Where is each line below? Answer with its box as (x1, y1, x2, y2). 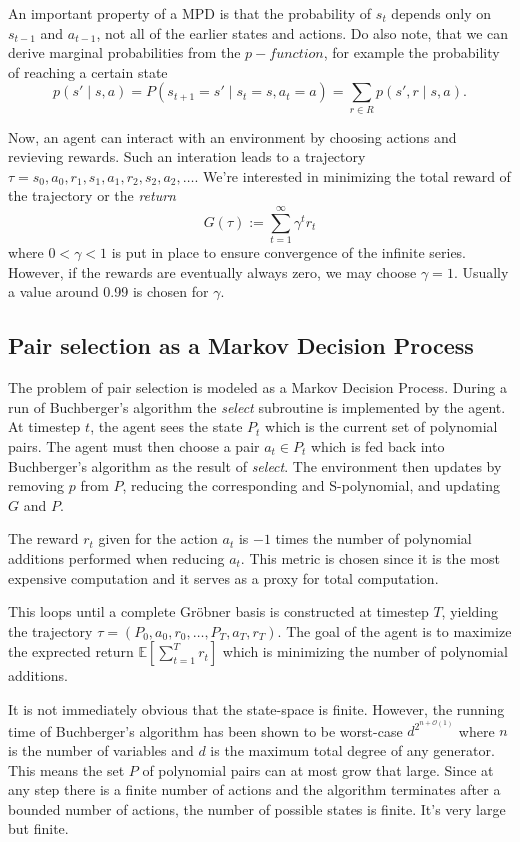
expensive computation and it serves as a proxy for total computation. (8, 567, 439, 588)
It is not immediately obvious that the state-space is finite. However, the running (8, 698, 505, 719)
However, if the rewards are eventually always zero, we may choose (8, 261, 417, 282)
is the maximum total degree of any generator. (210, 739, 495, 760)
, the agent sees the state (90, 416, 243, 437)
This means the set (8, 759, 125, 780)
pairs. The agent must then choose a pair (8, 435, 260, 456)
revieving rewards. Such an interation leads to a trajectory (8, 146, 366, 167)
